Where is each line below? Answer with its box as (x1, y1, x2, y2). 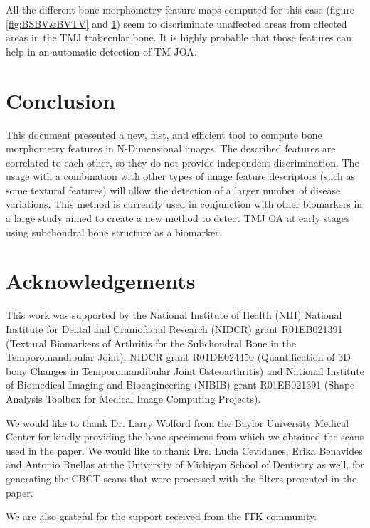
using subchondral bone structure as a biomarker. (6, 224, 222, 239)
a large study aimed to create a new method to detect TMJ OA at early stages (6, 211, 350, 226)
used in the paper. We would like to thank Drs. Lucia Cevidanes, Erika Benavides (6, 443, 363, 458)
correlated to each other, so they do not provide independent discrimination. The (6, 154, 359, 169)
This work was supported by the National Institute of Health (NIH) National (6, 307, 342, 322)
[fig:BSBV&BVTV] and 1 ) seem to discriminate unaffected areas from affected (6, 16, 347, 31)
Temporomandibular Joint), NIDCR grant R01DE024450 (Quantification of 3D (6, 349, 351, 364)
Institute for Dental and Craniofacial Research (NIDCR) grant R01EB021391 (6, 321, 343, 336)
